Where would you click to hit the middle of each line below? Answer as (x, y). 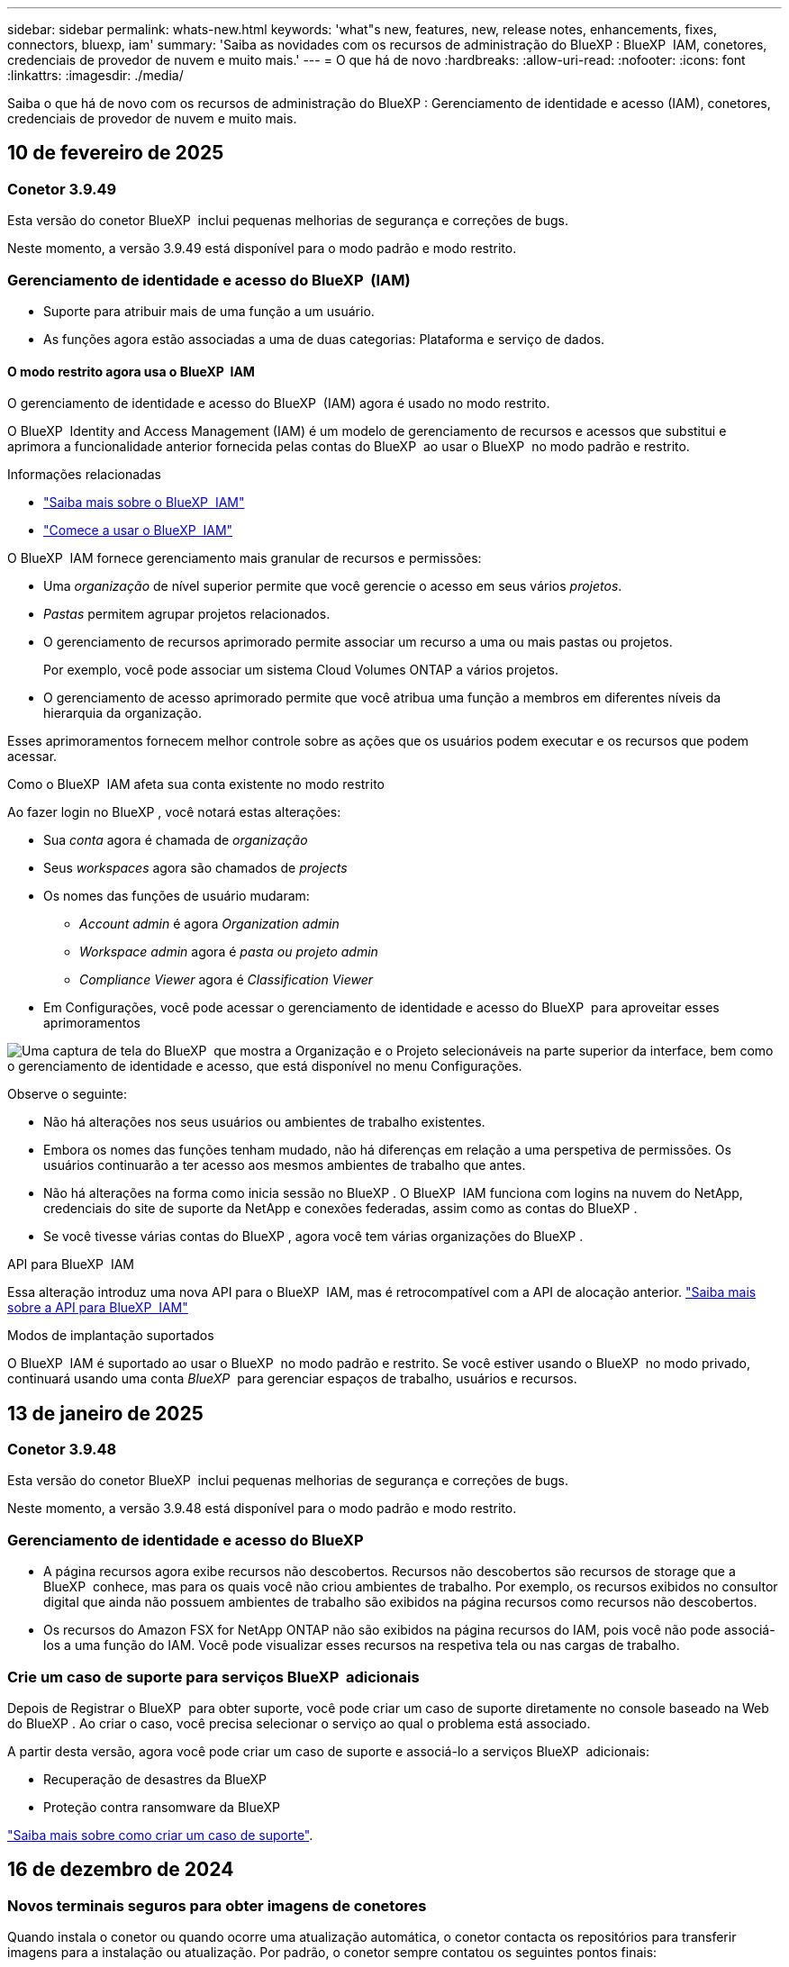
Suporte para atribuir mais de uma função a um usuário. (209, 311)
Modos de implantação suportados (111, 1336)
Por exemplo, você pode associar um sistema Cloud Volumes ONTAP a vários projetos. (301, 670)
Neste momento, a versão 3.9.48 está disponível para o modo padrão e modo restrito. (262, 1509)
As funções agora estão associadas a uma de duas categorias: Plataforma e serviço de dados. (324, 339)
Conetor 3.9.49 (62, 189)
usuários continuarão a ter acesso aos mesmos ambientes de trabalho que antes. (285, 1165)
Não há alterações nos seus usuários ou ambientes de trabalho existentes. (264, 1122)
